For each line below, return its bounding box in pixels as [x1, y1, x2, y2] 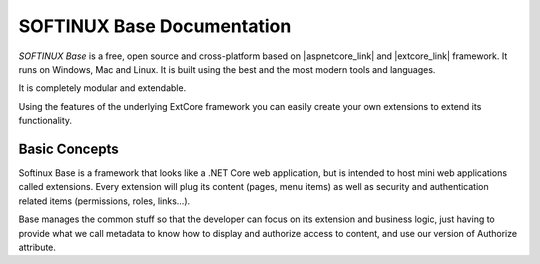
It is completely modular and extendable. [18, 82, 187, 94]
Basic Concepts [18, 140, 119, 157]
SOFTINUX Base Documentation [18, 15, 292, 37]
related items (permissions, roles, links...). [18, 195, 191, 207]
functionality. [18, 115, 73, 127]
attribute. [18, 241, 57, 253]
